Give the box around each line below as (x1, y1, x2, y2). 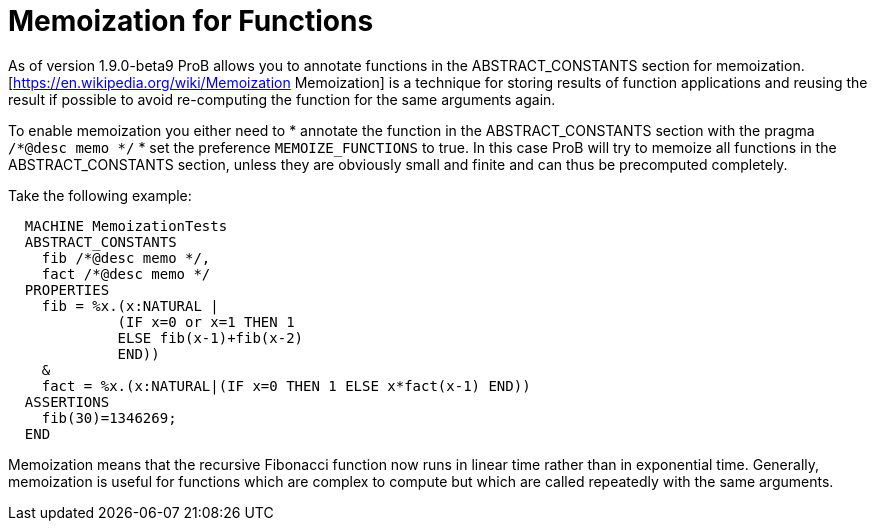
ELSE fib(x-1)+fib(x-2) (117, 329, 304, 346)
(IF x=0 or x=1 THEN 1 (117, 313, 295, 330)
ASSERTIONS (24, 393, 110, 410)
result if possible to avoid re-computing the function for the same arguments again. (8, 90, 556, 108)
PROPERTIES (24, 281, 110, 298)
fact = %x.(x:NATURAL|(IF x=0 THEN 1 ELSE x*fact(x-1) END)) (41, 377, 531, 394)
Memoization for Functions (8, 4, 374, 38)
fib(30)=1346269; (41, 409, 177, 426)
